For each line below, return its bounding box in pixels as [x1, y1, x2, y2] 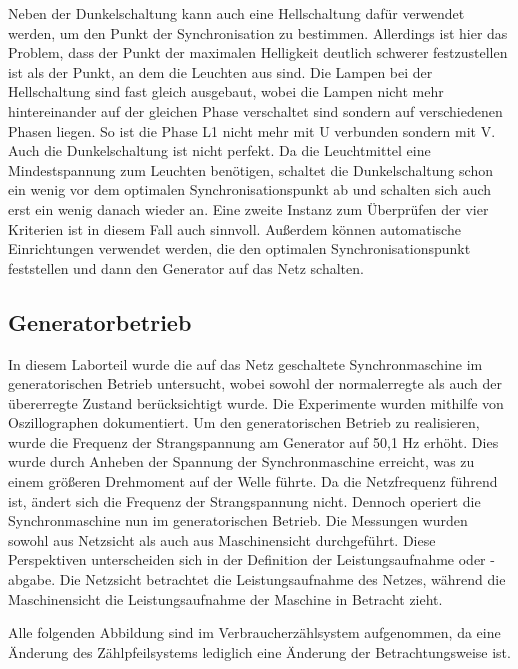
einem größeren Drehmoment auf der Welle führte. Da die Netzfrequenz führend [8, 471, 498, 492]
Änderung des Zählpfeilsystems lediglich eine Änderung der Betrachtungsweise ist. [8, 641, 511, 662]
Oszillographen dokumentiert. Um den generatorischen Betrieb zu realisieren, [8, 412, 480, 433]
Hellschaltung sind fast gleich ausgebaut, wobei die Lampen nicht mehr [8, 81, 444, 102]
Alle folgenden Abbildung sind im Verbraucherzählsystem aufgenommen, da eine [8, 622, 501, 643]
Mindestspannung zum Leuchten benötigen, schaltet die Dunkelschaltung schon [8, 159, 493, 180]
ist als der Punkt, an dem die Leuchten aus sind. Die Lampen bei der [8, 61, 433, 82]
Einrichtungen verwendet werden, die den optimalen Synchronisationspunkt [8, 238, 471, 259]
